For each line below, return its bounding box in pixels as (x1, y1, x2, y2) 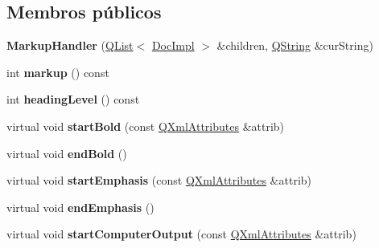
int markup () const (6, 63, 109, 80)
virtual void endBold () (6, 144, 127, 161)
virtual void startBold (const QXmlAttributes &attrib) (6, 117, 285, 134)
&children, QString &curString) (216, 37, 373, 54)
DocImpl (151, 37, 195, 54)
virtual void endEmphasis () (6, 198, 154, 215)
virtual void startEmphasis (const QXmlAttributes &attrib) (6, 172, 312, 189)
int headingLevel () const (6, 91, 140, 108)
